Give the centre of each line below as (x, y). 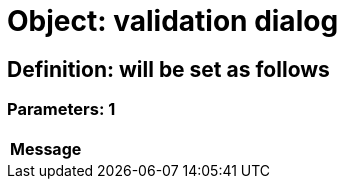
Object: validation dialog (173, 21)
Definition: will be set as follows (168, 69)
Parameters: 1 (61, 109)
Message (46, 148)
